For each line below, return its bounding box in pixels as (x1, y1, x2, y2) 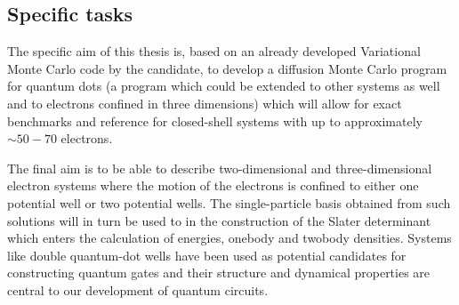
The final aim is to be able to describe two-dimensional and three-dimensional (7, 158, 432, 177)
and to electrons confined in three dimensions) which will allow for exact (7, 93, 402, 112)
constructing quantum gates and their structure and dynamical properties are (7, 263, 431, 282)
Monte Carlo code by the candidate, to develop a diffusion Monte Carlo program (7, 59, 447, 77)
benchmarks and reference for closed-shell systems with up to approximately (7, 111, 423, 130)
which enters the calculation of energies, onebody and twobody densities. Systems (7, 229, 452, 247)
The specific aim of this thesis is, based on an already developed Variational (7, 42, 421, 60)
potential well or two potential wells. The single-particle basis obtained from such (7, 193, 451, 212)
